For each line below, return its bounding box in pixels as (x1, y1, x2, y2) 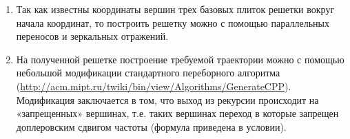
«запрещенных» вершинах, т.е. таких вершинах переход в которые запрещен (16, 106, 339, 120)
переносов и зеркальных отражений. (16, 29, 169, 43)
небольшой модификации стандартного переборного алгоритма (16, 65, 280, 80)
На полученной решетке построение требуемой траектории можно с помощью (16, 52, 344, 66)
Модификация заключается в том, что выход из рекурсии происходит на (16, 92, 319, 107)
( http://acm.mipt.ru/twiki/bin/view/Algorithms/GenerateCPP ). (16, 78, 291, 93)
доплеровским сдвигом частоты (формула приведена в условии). (16, 119, 287, 133)
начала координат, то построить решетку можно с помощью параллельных (16, 15, 329, 30)
